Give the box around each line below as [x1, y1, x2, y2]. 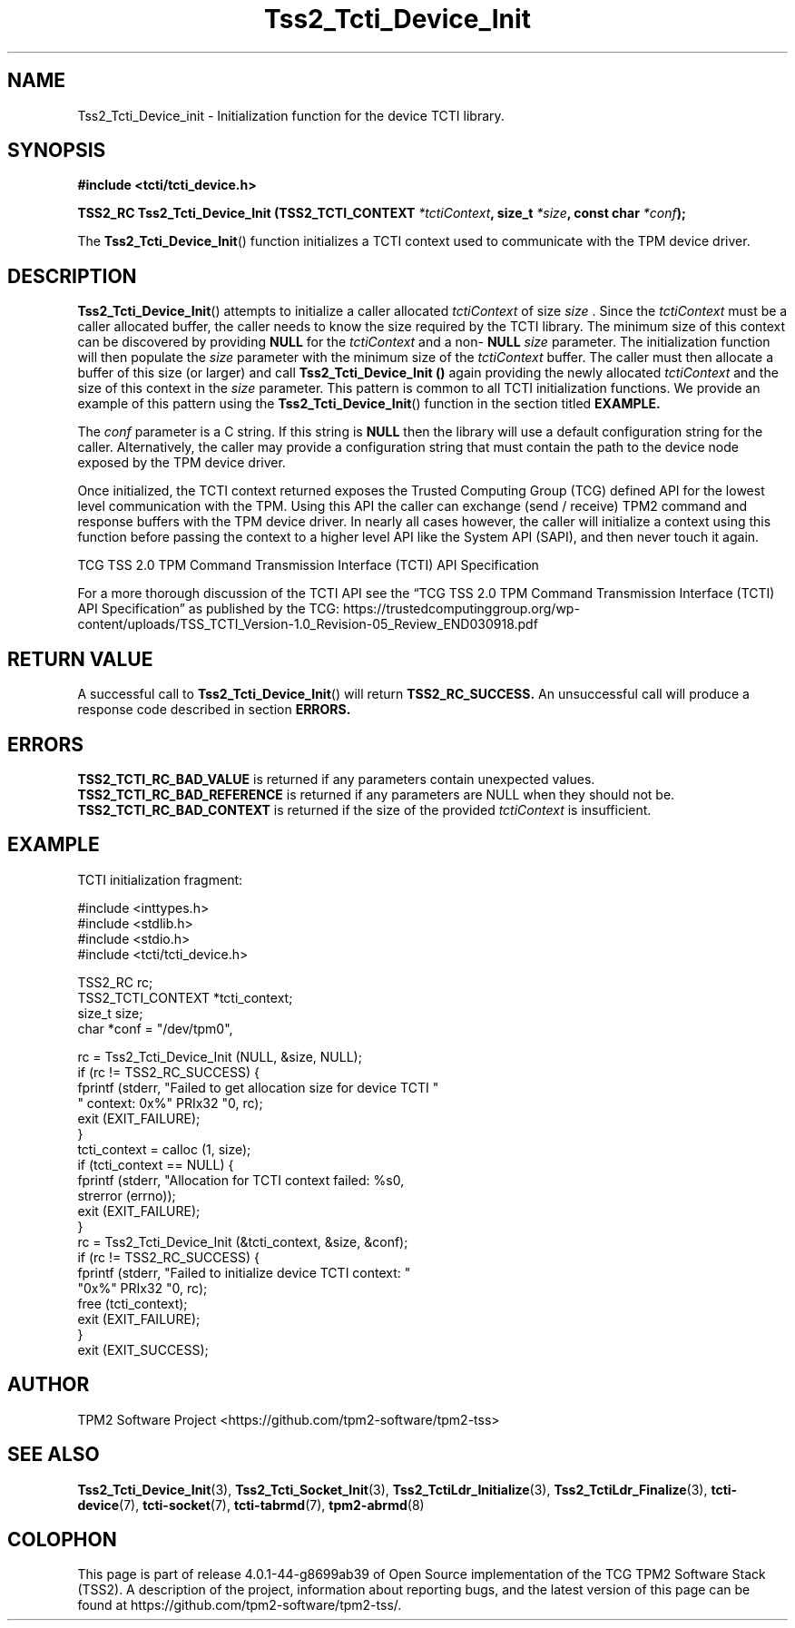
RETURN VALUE [7, 647, 153, 671]
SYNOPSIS [7, 139, 106, 162]
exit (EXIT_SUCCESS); [77, 1341, 209, 1358]
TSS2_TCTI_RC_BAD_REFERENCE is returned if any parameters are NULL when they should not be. [77, 786, 675, 802]
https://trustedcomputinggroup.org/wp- [342, 601, 580, 617]
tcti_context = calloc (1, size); [77, 1141, 251, 1157]
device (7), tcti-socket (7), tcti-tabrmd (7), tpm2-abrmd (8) [77, 1496, 425, 1513]
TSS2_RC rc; [77, 974, 153, 990]
